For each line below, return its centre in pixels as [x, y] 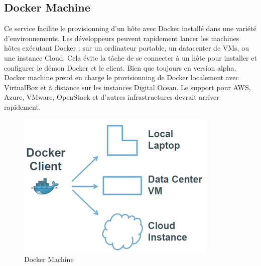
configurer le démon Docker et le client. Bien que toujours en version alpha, [120, 67]
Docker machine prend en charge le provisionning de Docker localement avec [121, 77]
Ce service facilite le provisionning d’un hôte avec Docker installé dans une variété [130, 28]
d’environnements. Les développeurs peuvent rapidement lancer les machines [122, 38]
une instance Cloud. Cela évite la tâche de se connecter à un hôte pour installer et [130, 57]
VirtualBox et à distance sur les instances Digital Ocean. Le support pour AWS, [127, 87]
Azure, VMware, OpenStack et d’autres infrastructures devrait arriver [112, 97]
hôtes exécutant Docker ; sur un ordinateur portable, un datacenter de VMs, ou [126, 48]
